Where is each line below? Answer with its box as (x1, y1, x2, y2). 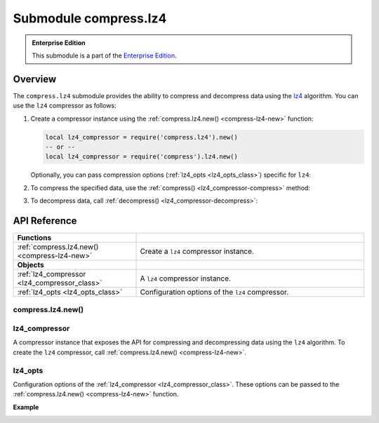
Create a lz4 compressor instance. (140, 246, 254, 256)
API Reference (13, 215, 77, 227)
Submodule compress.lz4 (13, 11, 167, 26)
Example (13, 403, 39, 411)
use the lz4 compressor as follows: (13, 102, 117, 110)
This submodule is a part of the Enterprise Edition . (32, 51, 177, 60)
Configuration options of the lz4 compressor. (140, 288, 289, 297)
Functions (17, 233, 52, 243)
